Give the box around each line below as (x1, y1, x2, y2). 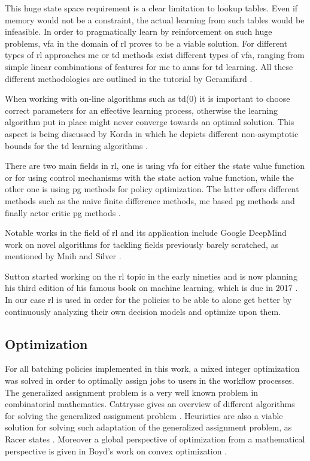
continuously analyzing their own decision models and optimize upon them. (5, 305, 281, 317)
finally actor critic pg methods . (5, 206, 121, 219)
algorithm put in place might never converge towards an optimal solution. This (5, 116, 294, 128)
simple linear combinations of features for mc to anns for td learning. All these (5, 60, 293, 72)
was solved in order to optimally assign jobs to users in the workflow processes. (5, 374, 294, 387)
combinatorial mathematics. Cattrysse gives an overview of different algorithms (5, 398, 295, 410)
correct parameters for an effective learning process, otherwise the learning (5, 104, 278, 116)
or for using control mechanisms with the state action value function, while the (5, 171, 294, 183)
